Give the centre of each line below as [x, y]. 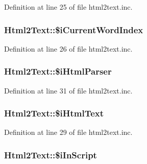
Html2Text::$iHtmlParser [58, 71]
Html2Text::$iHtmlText [54, 113]
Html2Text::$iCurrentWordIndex [74, 29]
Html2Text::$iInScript [51, 155]
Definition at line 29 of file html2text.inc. [68, 132]
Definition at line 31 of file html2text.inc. [68, 90]
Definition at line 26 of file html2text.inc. [68, 48]
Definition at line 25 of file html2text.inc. [68, 7]
